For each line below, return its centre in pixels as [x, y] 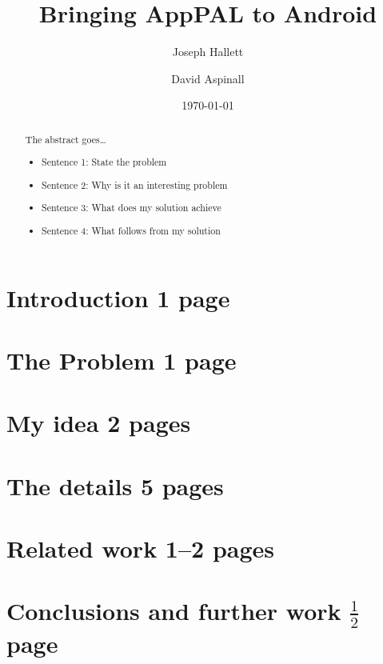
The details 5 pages [115, 485]
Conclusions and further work [174, 611]
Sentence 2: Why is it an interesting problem [135, 184]
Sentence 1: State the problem [104, 162]
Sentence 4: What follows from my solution [131, 230]
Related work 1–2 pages [140, 548]
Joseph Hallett [208, 52]
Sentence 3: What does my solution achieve [132, 208]
